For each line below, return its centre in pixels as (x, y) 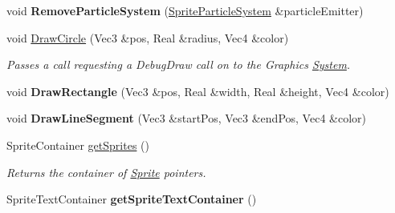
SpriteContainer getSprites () (78, 145)
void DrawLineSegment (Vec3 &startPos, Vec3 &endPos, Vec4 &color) (186, 118)
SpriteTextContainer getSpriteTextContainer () (132, 199)
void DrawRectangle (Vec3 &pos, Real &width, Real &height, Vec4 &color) (198, 91)
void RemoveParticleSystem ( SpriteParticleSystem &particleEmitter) (185, 10)
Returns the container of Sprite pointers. (106, 172)
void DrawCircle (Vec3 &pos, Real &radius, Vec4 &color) (148, 37)
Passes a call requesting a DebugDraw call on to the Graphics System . (179, 64)
